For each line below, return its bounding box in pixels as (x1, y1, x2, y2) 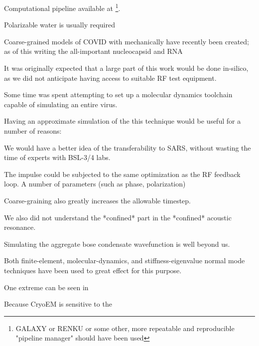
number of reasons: (4, 126, 62, 136)
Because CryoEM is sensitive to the (4, 299, 112, 309)
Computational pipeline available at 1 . (4, 1, 121, 13)
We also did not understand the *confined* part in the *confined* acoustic (4, 212, 232, 222)
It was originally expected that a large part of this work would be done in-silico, (4, 63, 249, 73)
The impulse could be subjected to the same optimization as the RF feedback (4, 169, 241, 179)
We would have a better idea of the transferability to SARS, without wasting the (4, 142, 251, 153)
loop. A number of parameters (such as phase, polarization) (4, 178, 186, 189)
